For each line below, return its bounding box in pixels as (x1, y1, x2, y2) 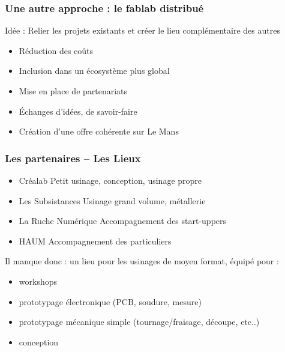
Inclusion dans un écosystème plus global (19, 64, 170, 77)
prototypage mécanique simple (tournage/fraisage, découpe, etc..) (19, 315, 260, 328)
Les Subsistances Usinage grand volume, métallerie (19, 194, 206, 207)
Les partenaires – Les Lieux (5, 150, 141, 165)
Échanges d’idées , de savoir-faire (19, 105, 137, 117)
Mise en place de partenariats (19, 85, 128, 97)
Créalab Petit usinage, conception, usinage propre (19, 174, 202, 186)
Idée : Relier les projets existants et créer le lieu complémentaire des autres (5, 24, 280, 37)
